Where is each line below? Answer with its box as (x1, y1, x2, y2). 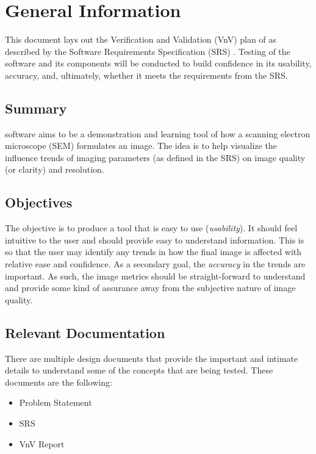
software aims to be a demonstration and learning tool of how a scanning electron (5, 127, 311, 140)
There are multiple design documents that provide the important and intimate (5, 351, 298, 364)
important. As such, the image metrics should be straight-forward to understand (5, 269, 306, 282)
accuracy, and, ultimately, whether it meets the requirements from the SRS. (5, 68, 288, 81)
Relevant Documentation (5, 323, 165, 342)
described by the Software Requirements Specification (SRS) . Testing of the (5, 45, 290, 57)
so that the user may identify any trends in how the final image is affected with (5, 245, 302, 258)
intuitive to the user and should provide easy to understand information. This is (5, 233, 304, 246)
